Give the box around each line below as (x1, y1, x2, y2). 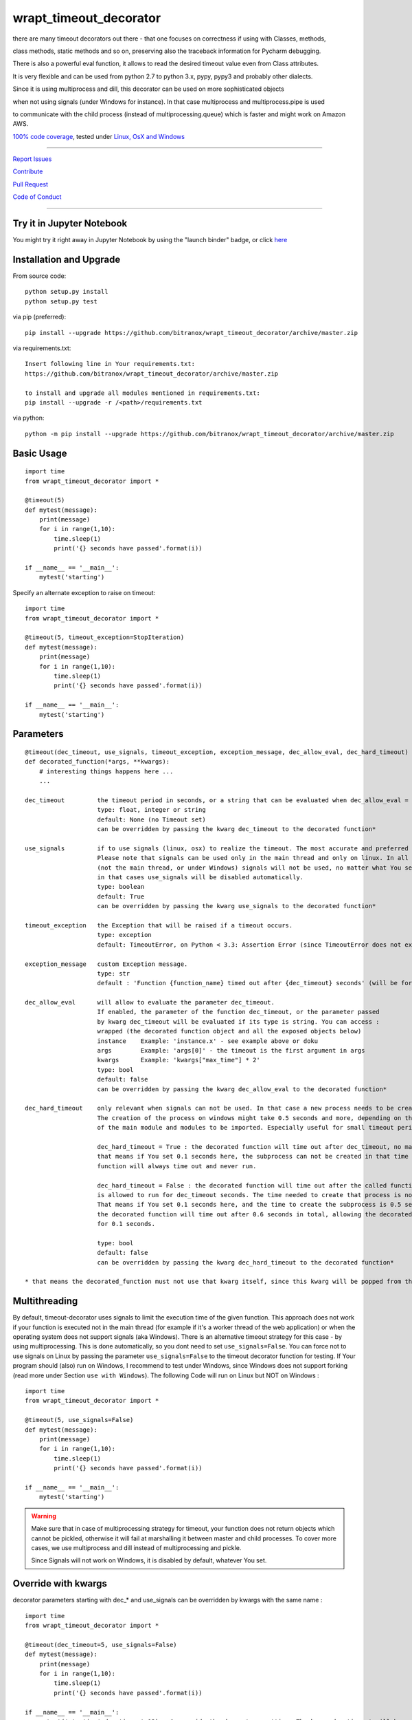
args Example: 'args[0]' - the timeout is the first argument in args (97, 1046, 365, 1055)
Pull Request (12, 180, 48, 189)
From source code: (12, 272, 67, 280)
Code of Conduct (12, 193, 62, 201)
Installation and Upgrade (12, 253, 121, 265)
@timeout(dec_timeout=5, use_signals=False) (25, 1641, 178, 1648)
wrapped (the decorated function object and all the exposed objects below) (97, 1027, 362, 1035)
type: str (97, 969, 130, 977)
